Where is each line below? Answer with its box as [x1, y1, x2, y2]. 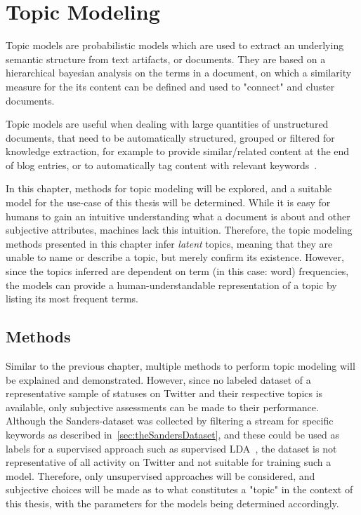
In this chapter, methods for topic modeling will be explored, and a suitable [6, 181, 332, 196]
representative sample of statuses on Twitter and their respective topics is [6, 386, 323, 401]
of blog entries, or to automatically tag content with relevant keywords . [6, 157, 317, 172]
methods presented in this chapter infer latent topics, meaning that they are [6, 236, 333, 250]
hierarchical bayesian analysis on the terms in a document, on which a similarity [6, 65, 352, 80]
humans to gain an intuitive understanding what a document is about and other [6, 208, 350, 223]
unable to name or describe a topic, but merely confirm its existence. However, [6, 250, 344, 265]
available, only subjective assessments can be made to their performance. [6, 399, 319, 414]
